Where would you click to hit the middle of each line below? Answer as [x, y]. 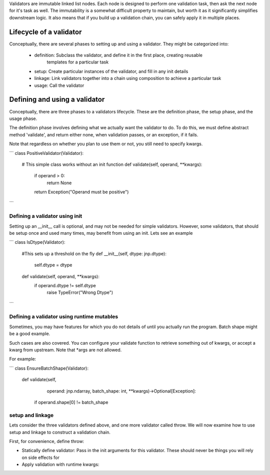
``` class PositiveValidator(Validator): [46, 153]
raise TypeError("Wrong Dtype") [80, 293]
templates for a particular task [78, 62]
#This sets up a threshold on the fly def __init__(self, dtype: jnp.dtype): [94, 253]
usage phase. [23, 118]
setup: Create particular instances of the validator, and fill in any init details [111, 71]
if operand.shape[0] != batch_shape [71, 402]
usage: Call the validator [59, 85]
